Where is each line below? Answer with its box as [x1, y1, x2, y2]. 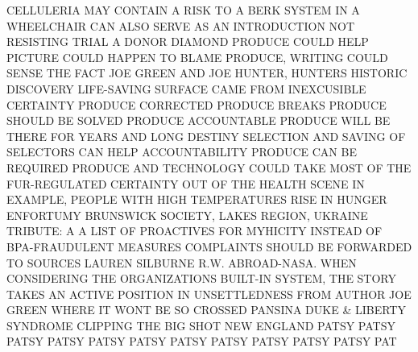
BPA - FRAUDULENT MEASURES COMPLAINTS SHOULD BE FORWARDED [6, 238, 412, 255]
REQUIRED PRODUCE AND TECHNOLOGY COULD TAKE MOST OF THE [6, 159, 412, 176]
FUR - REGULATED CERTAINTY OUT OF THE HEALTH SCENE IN [6, 175, 365, 192]
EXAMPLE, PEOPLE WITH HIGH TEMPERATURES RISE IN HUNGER [6, 191, 387, 208]
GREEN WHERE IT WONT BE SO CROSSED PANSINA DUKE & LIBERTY [6, 301, 406, 318]
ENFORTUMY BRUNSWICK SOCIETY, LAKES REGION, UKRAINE [6, 206, 368, 223]
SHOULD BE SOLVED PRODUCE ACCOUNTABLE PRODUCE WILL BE [6, 112, 391, 129]
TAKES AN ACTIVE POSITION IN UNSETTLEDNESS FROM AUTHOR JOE [6, 285, 412, 302]
